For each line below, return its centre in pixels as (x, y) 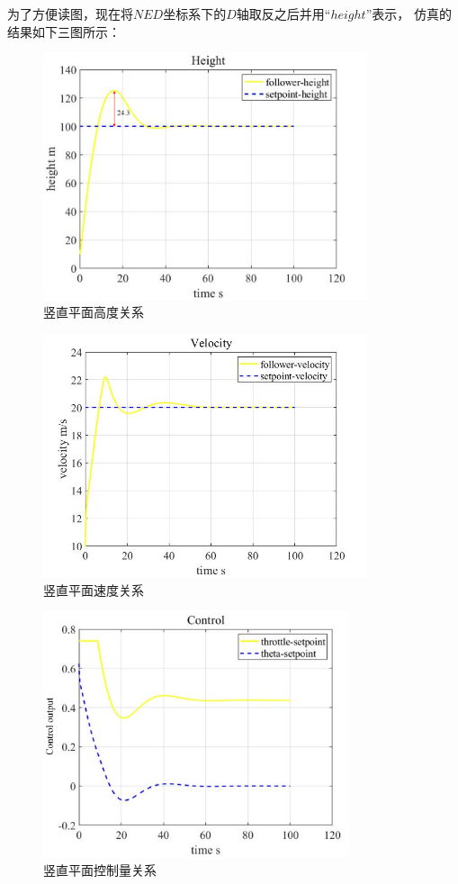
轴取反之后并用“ (283, 14)
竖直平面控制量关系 (100, 870)
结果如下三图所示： (64, 31)
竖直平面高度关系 (94, 312)
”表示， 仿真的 (409, 14)
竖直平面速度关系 (94, 589)
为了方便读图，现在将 (70, 14)
